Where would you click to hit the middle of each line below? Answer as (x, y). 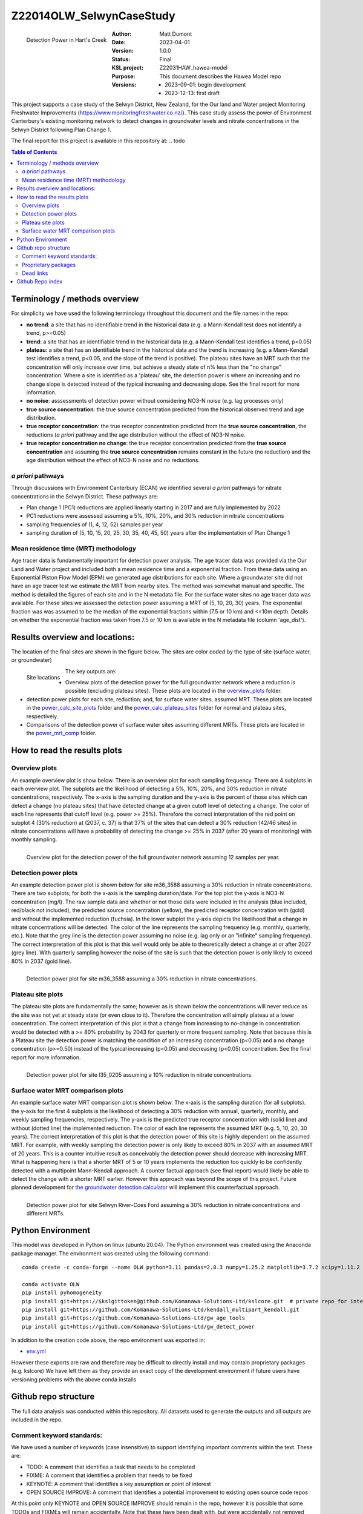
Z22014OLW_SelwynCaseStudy (93, 16)
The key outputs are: (91, 671)
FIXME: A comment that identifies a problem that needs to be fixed (109, 1475)
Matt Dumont (176, 34)
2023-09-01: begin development (205, 84)
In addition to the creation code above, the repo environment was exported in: (108, 1340)
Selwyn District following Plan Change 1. (61, 130)
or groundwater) (32, 660)
